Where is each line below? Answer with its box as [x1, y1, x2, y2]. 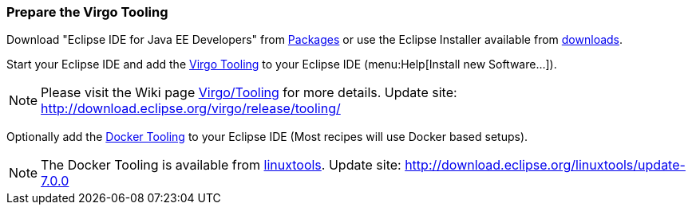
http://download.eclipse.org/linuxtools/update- [405, 157, 686, 174]
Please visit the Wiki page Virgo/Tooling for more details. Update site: [41, 84, 457, 101]
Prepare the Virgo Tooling [6, 4, 168, 20]
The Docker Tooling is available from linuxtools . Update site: [41, 157, 401, 174]
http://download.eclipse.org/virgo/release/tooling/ [41, 100, 341, 117]
